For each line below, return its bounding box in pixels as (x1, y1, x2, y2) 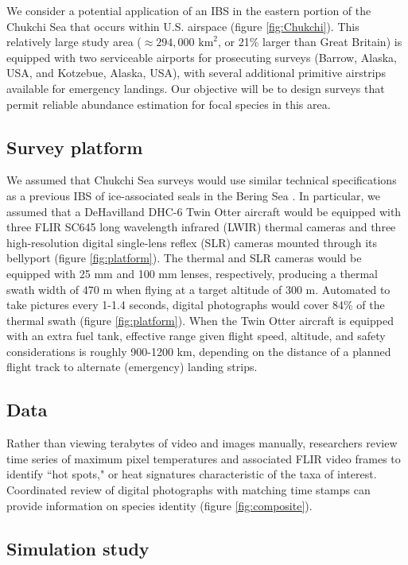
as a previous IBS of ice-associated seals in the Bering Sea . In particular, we (6, 187, 380, 203)
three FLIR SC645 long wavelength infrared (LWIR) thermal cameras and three (6, 219, 396, 235)
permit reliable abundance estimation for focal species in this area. (6, 95, 331, 112)
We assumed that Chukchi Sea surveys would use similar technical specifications (6, 172, 397, 188)
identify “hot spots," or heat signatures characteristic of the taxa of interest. (6, 466, 377, 482)
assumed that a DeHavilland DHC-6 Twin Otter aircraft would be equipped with (6, 203, 402, 219)
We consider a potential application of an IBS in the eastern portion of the (6, 2, 371, 18)
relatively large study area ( (6, 33, 142, 50)
